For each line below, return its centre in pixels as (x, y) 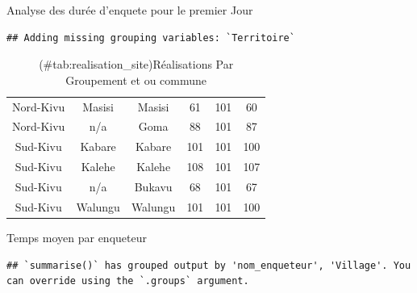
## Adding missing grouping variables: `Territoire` (151, 38)
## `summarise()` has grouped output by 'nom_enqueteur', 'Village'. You (209, 265)
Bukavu (153, 186)
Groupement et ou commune (136, 80)
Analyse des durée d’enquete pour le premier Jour (130, 10)
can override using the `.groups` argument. (128, 281)
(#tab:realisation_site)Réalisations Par (136, 64)
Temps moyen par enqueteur (77, 237)
